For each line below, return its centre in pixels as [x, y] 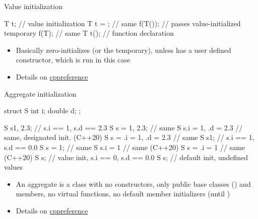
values [14, 167]
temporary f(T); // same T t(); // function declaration [89, 33]
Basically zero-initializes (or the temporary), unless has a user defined [123, 50]
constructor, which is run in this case [73, 60]
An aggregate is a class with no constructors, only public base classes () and [133, 184]
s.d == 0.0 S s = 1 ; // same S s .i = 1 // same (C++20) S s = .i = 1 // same [125, 147]
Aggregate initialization [40, 93]
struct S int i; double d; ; [43, 111]
